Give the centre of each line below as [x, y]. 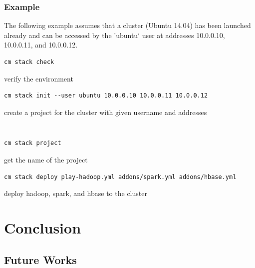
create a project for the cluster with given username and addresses [106, 112]
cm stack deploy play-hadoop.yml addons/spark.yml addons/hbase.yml [120, 177]
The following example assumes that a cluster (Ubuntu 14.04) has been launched [127, 25]
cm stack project [33, 143]
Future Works [40, 259]
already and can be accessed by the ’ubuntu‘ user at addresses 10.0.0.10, [115, 35]
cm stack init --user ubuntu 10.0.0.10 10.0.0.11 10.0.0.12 [106, 96]
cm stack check [29, 62]
